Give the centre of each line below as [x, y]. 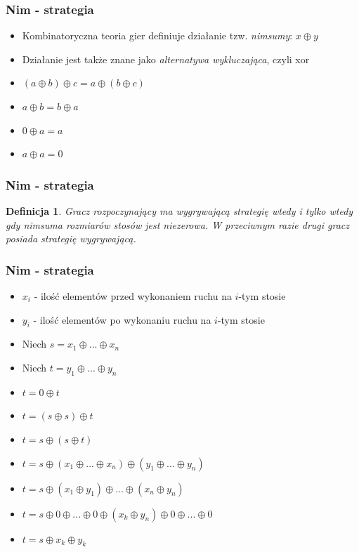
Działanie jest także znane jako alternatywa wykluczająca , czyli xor [166, 59]
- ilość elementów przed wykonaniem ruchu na [133, 296]
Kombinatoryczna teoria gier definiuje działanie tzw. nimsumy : [157, 35]
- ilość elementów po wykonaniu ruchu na [122, 319]
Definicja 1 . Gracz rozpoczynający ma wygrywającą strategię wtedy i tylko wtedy [179, 211]
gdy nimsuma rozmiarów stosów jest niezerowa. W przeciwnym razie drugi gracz [178, 224]
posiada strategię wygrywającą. [71, 238]
